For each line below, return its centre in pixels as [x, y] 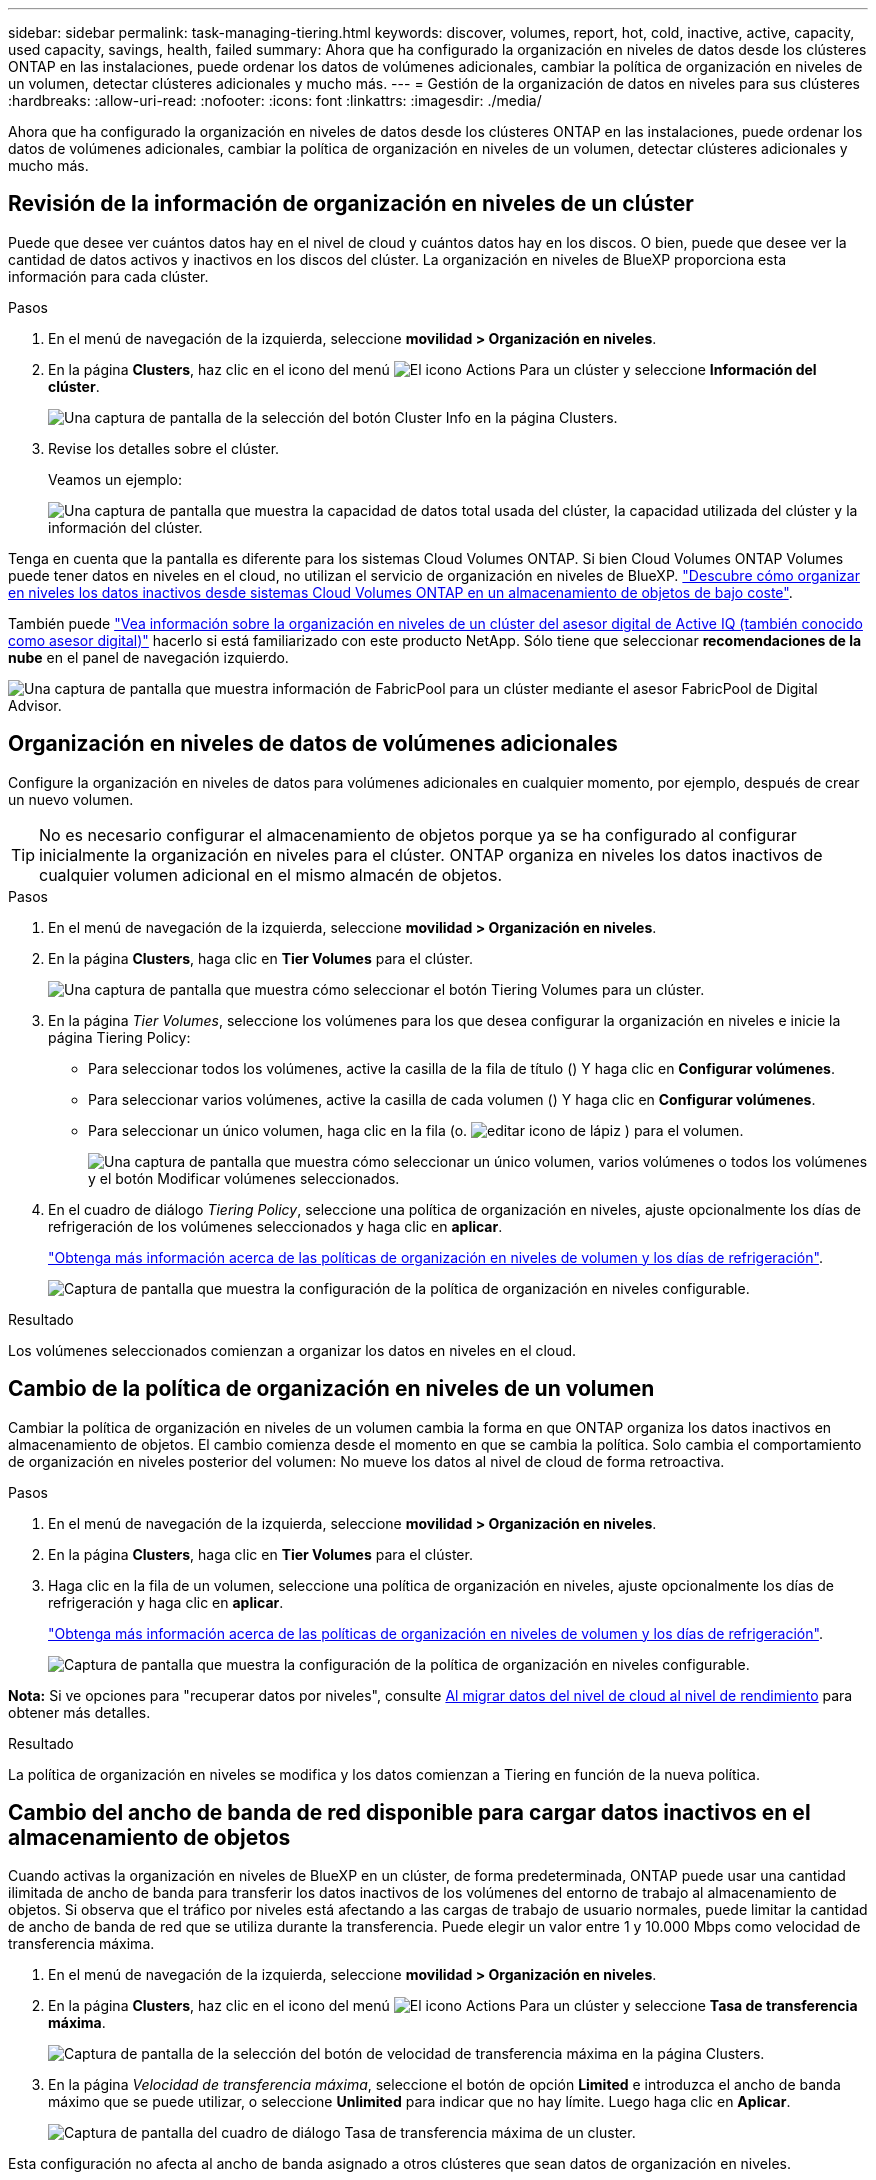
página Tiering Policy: [119, 1037]
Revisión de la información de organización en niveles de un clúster [351, 204]
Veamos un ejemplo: [115, 479]
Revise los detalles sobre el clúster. [164, 448]
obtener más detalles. [79, 1712]
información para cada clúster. [108, 276]
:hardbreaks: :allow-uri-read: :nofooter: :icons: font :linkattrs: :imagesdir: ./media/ [275, 100]
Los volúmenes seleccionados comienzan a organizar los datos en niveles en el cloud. [292, 1350]
